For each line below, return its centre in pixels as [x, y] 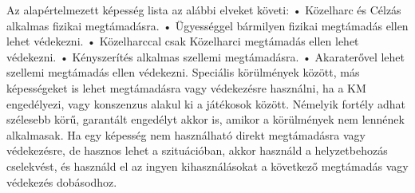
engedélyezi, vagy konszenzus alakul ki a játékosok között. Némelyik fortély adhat [206, 103]
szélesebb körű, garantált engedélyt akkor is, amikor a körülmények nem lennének [206, 119]
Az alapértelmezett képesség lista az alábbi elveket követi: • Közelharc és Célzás [204, 10]
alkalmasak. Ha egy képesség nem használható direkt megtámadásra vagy [186, 134]
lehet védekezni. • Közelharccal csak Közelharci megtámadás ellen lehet [183, 41]
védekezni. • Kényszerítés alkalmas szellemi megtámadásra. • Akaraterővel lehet [206, 56]
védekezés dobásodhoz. [62, 181]
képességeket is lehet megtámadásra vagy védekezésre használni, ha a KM [186, 87]
